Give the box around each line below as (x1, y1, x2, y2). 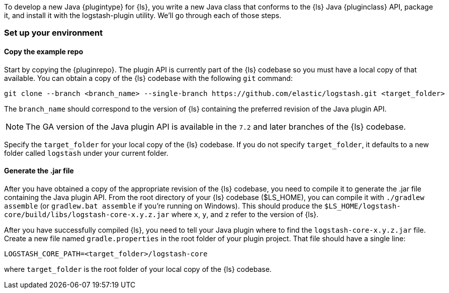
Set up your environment (4, 28, 103, 38)
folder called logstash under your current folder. (4, 148, 168, 157)
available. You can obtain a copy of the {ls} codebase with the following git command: (4, 73, 293, 82)
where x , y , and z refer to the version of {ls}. (171, 210, 319, 219)
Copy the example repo (4, 47, 83, 56)
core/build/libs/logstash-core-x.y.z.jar (4, 210, 169, 219)
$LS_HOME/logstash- (324, 202, 401, 210)
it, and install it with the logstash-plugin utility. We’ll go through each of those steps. (4, 11, 282, 20)
